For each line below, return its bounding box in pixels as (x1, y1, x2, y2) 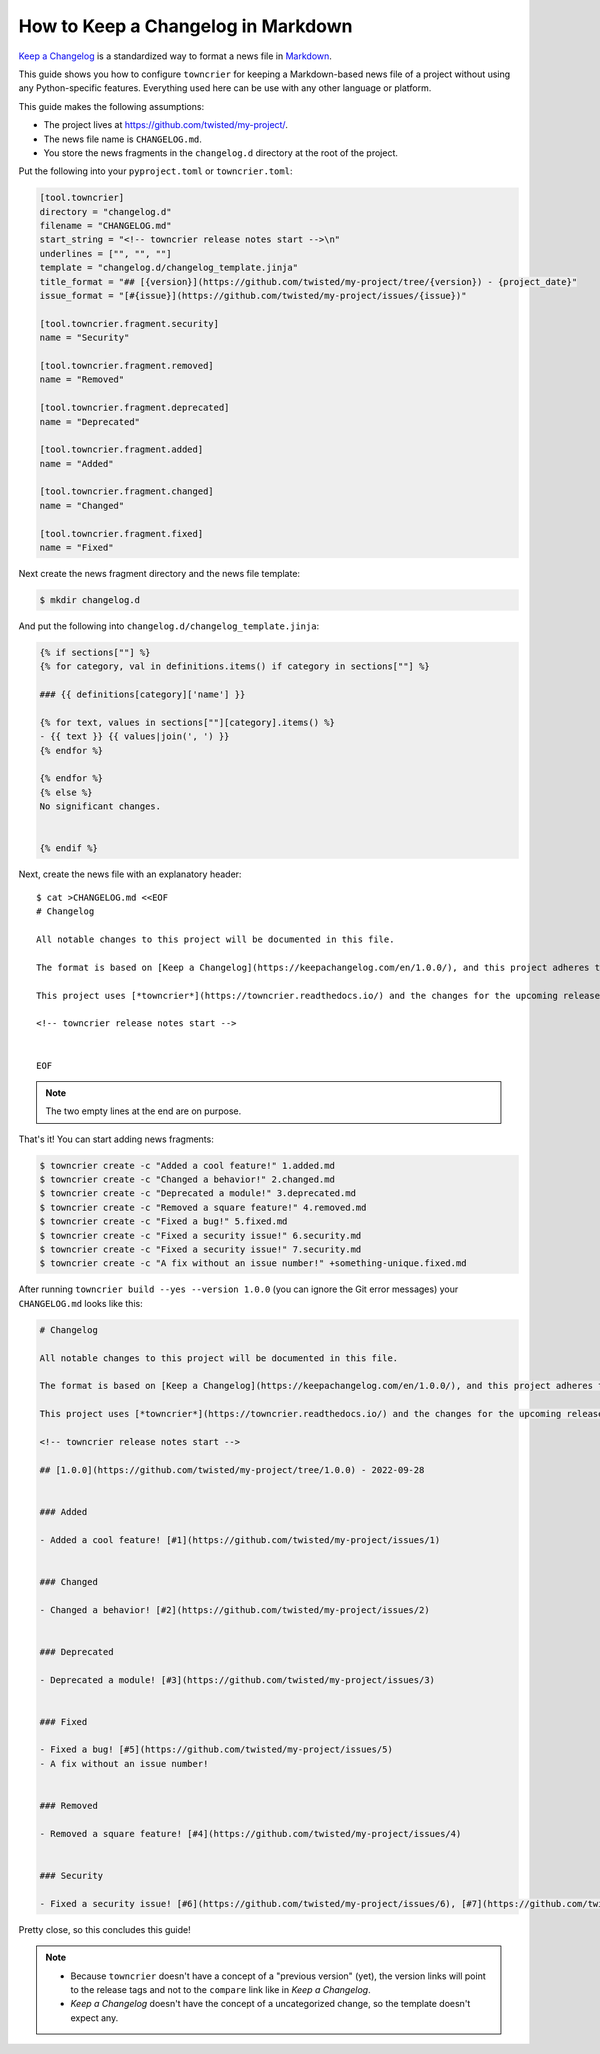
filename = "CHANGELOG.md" (39, 220, 172, 232)
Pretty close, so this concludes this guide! (18, 1923, 191, 1935)
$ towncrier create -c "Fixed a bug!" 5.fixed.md (39, 1216, 288, 1227)
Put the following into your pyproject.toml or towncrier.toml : (18, 165, 293, 177)
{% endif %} (39, 843, 99, 854)
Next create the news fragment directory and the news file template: (18, 568, 300, 580)
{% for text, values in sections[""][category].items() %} (39, 716, 335, 728)
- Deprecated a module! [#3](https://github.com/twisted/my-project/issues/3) (39, 1674, 435, 1685)
